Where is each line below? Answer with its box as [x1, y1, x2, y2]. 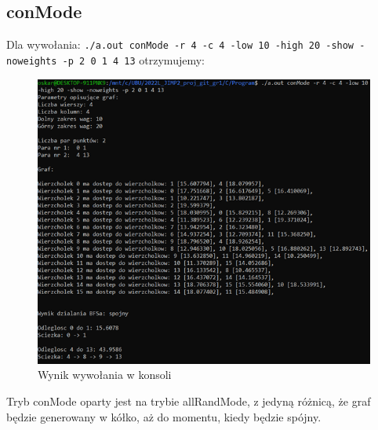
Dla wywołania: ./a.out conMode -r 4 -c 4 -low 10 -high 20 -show [6, 36, 354, 53]
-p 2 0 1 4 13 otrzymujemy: [62, 51, 205, 68]
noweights [6, 55, 57, 67]
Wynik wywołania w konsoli [38, 366, 172, 383]
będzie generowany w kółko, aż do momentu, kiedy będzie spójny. [6, 408, 322, 424]
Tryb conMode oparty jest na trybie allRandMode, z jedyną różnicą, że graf [6, 393, 371, 410]
